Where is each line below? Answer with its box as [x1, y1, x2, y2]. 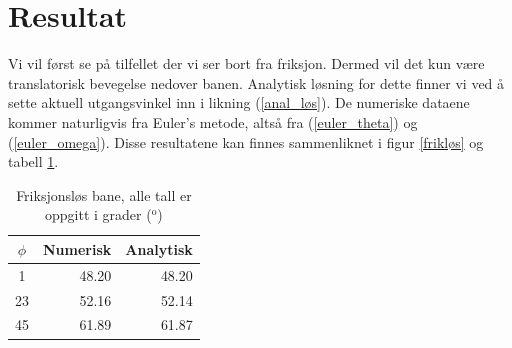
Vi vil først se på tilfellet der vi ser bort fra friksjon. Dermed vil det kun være [8, 53, 485, 74]
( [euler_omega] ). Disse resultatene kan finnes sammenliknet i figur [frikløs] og [8, 131, 484, 152]
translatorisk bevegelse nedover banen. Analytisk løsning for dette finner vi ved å [8, 72, 505, 93]
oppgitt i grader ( [44, 204, 152, 225]
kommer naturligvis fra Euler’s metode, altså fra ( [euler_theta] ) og [8, 111, 418, 132]
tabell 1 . [8, 151, 59, 172]
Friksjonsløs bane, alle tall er [16, 184, 192, 205]
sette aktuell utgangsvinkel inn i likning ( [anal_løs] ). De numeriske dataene [8, 92, 470, 113]
